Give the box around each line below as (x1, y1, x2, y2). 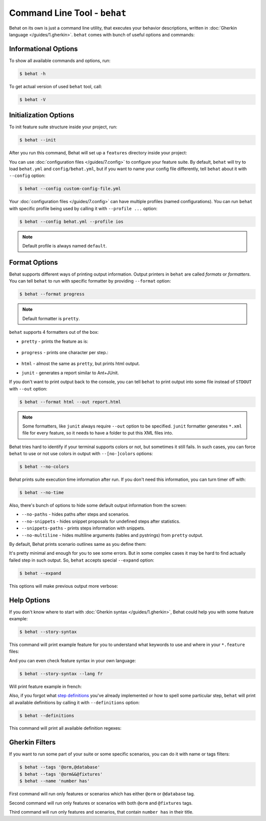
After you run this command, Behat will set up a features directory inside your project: (9, 150, 187, 156)
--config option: (9, 173, 46, 178)
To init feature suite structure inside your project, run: (9, 124, 118, 130)
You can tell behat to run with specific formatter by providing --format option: (9, 278, 171, 284)
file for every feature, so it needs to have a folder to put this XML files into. (22, 430, 173, 436)
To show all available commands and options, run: (9, 57, 111, 64)
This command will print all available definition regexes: (9, 725, 122, 731)
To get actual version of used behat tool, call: (9, 83, 102, 89)
